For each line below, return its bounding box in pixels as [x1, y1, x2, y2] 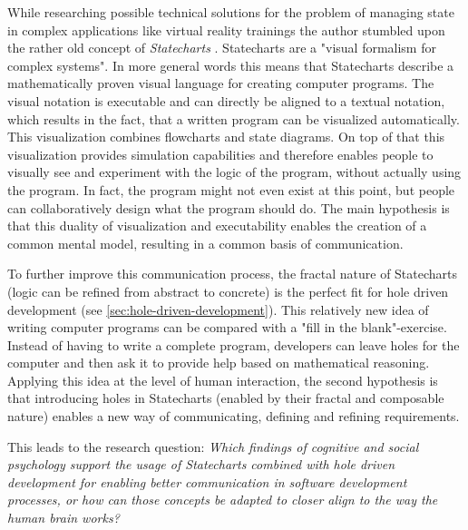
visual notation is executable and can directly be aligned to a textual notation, [7, 91, 445, 110]
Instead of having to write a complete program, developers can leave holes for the [7, 335, 460, 354]
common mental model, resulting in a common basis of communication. [7, 233, 404, 252]
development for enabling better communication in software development [7, 472, 407, 491]
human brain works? [7, 508, 120, 527]
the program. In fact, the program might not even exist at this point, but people [7, 180, 455, 199]
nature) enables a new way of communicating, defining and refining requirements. [7, 407, 460, 426]
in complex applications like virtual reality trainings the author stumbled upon [7, 20, 445, 39]
